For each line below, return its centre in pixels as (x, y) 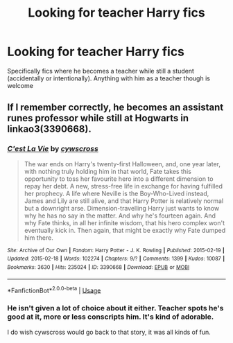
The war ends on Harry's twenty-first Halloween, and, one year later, (122, 164)
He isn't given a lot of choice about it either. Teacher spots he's (115, 308)
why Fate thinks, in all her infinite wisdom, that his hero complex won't (124, 222)
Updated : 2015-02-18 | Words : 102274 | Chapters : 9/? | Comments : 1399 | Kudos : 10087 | (116, 259)
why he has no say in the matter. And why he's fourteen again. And (120, 216)
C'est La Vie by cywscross (53, 149)
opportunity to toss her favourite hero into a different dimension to (119, 179)
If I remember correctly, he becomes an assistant (115, 108)
